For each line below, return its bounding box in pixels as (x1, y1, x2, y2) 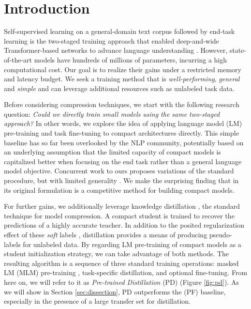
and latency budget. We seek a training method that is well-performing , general (4, 74, 240, 84)
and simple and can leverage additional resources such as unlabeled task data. (4, 83, 235, 93)
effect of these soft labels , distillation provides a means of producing (4, 230, 207, 239)
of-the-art (4, 54, 32, 64)
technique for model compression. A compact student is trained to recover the (4, 210, 235, 220)
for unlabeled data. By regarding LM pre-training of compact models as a (23, 239, 241, 249)
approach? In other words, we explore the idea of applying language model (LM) (4, 118, 242, 128)
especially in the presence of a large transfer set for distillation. (4, 296, 191, 306)
